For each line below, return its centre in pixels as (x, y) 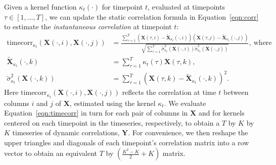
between (236, 92)
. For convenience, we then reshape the (188, 132)
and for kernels (221, 113)
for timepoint (122, 7)
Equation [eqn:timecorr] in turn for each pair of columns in (96, 113)
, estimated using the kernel (112, 103)
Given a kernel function (40, 7)
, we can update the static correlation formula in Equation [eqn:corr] (152, 16)
